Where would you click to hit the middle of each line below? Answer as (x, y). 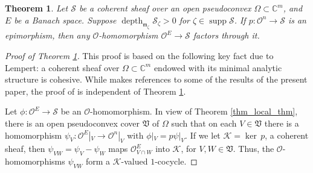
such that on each (204, 123)
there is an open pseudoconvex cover (73, 123)
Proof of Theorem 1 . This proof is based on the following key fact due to (139, 55)
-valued (134, 161)
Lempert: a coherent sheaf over (62, 67)
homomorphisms (35, 161)
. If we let (203, 135)
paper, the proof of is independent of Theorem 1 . (95, 91)
